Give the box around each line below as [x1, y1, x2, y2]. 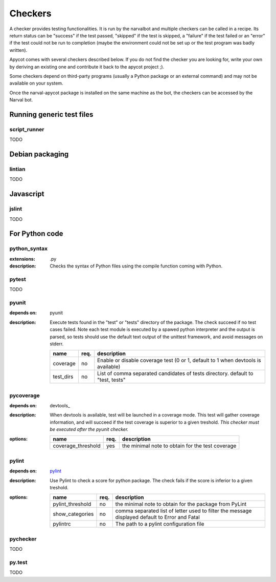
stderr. [50, 341, 64, 347]
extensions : [9, 256, 35, 262]
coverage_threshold [53, 442, 101, 449]
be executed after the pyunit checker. [50, 426, 129, 432]
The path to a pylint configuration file [115, 520, 204, 527]
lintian [9, 165, 26, 173]
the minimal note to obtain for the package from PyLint [115, 500, 247, 507]
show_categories [53, 510, 94, 517]
